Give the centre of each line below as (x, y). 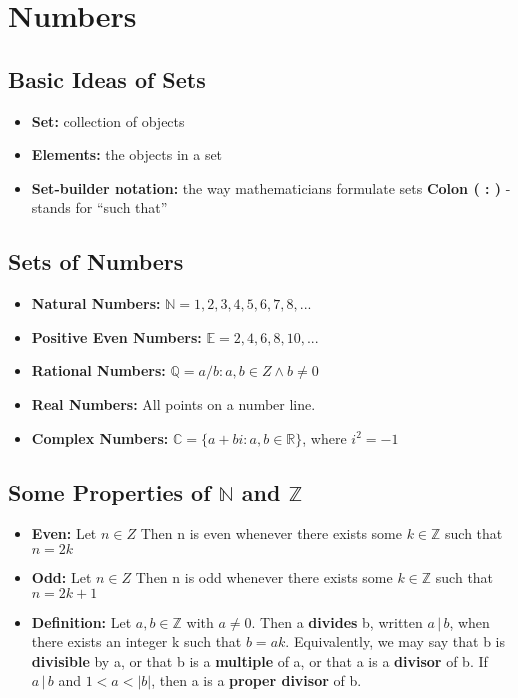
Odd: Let (61, 576)
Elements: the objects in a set (127, 154)
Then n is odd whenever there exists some (264, 576)
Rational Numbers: (98, 370)
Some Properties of (109, 491)
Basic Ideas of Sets (107, 78)
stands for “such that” (99, 207)
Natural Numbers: (96, 303)
